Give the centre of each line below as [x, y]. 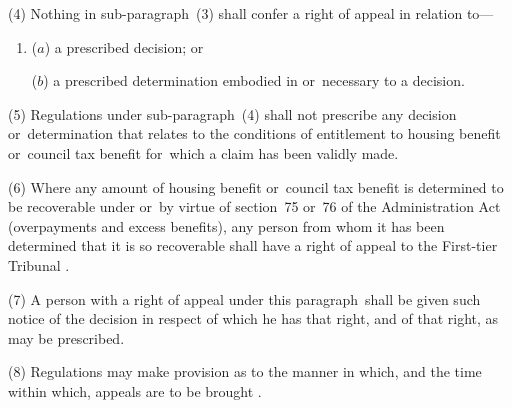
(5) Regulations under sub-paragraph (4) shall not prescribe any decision [232, 113]
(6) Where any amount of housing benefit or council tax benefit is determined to [256, 186]
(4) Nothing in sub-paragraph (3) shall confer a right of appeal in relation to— [251, 13]
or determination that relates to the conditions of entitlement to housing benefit [254, 133]
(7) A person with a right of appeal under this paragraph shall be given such [244, 298]
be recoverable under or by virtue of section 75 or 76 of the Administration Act [254, 206]
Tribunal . [39, 264]
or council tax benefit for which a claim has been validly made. [203, 152]
